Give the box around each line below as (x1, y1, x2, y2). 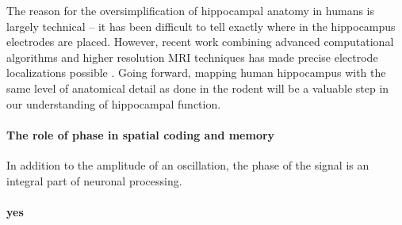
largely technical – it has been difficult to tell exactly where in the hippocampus (6, 17, 396, 34)
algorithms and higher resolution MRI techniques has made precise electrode (6, 48, 378, 65)
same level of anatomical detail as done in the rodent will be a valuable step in (6, 79, 389, 96)
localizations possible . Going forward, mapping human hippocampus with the (6, 64, 386, 81)
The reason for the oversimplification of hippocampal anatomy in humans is (6, 2, 375, 18)
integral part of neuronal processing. (6, 172, 182, 189)
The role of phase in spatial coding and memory (6, 126, 275, 143)
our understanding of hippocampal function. (6, 95, 221, 112)
